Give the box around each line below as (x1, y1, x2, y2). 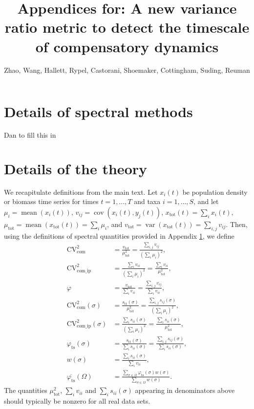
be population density (182, 186, 248, 197)
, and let (193, 196, 219, 206)
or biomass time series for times (4, 196, 99, 206)
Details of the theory (4, 158, 147, 178)
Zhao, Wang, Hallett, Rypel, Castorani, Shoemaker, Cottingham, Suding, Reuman (4, 64, 250, 75)
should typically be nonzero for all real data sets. (4, 396, 150, 406)
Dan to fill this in (4, 130, 56, 140)
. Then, (226, 219, 248, 229)
